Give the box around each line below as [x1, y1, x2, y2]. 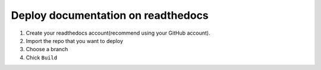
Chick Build [26, 54, 58, 61]
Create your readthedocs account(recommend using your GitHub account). [26, 29, 210, 36]
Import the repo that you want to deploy [26, 37, 124, 44]
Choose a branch [26, 46, 68, 53]
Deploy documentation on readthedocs [11, 9, 209, 22]
